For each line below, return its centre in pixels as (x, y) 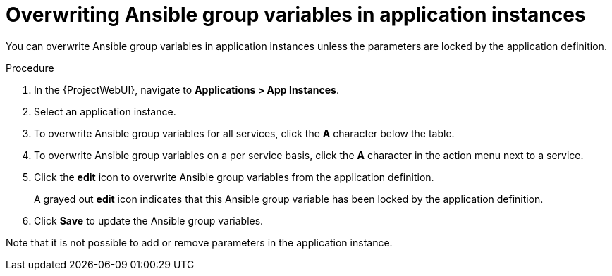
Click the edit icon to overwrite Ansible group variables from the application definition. (234, 177)
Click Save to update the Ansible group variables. (149, 220)
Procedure (30, 68)
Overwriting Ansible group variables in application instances (296, 15)
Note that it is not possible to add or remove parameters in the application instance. (199, 242)
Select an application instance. (105, 111)
